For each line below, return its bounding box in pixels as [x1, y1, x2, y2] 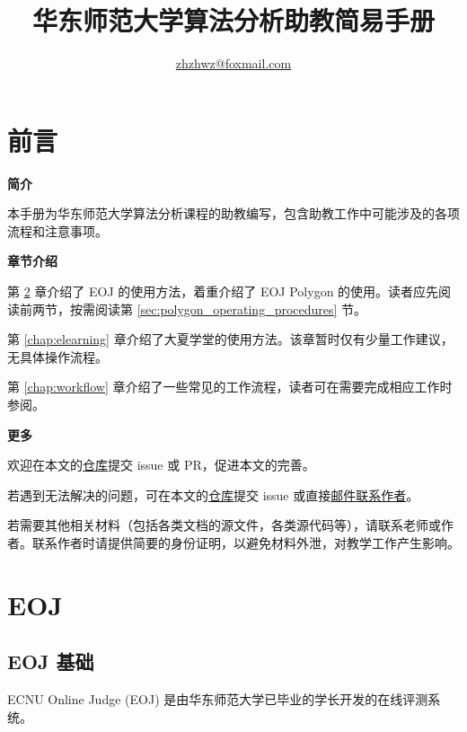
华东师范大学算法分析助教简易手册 [31, 2, 435, 39]
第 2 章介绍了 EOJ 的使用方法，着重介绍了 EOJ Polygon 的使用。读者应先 [7, 282, 439, 301]
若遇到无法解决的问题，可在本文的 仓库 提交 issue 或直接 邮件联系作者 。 [7, 485, 419, 504]
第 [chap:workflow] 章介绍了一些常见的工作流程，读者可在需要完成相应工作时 [7, 377, 453, 396]
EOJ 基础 [7, 648, 94, 675]
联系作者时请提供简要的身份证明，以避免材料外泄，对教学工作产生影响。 [31, 533, 460, 551]
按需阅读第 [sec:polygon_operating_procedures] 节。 [69, 299, 367, 318]
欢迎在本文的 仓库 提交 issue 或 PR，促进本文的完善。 [7, 455, 315, 474]
